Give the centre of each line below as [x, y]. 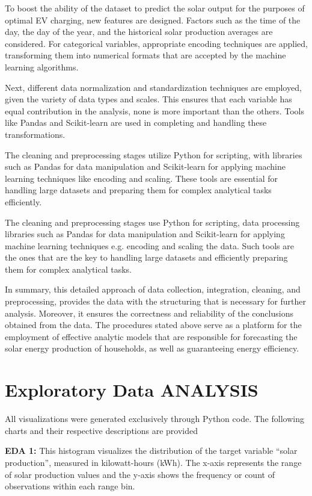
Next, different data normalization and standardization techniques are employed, [153, 87]
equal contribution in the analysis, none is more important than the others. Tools [154, 110]
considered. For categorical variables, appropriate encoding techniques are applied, [156, 43]
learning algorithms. [42, 67]
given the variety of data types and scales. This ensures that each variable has [148, 99]
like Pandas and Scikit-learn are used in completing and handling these [136, 122]
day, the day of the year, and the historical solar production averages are [139, 32]
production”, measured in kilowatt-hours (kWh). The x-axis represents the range [153, 462]
